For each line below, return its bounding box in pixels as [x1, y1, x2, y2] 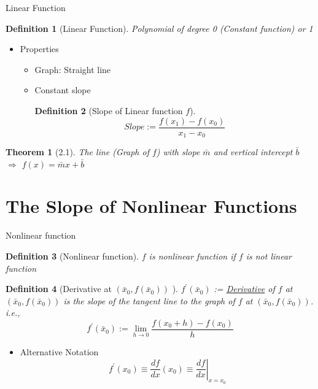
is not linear [246, 249, 292, 262]
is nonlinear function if [149, 249, 236, 262]
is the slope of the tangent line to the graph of [63, 294, 235, 307]
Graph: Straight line [34, 63, 111, 75]
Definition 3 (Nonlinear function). [6, 249, 139, 262]
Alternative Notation [20, 345, 99, 358]
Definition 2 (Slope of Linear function [34, 104, 183, 117]
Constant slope [34, 83, 91, 96]
